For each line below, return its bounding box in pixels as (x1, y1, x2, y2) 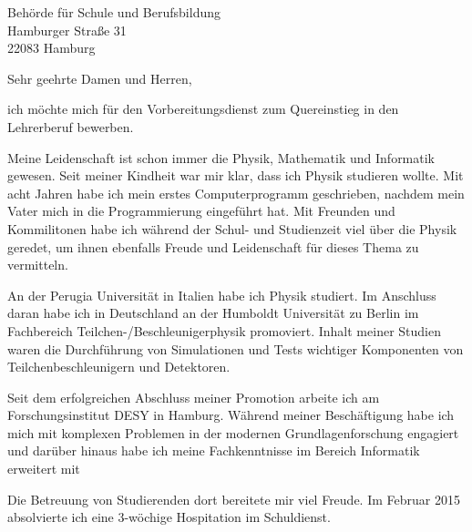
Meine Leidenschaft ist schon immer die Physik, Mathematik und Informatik (7, 148, 436, 167)
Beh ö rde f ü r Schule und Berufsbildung (7, 3, 221, 21)
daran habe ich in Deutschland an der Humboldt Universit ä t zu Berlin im (7, 303, 419, 322)
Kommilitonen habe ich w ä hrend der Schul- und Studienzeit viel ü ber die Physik (7, 219, 457, 238)
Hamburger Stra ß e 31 (7, 20, 127, 39)
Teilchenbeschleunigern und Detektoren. (7, 357, 231, 376)
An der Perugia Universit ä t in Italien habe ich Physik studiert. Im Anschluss (7, 285, 436, 304)
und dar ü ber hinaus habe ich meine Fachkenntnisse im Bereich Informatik (7, 441, 420, 460)
